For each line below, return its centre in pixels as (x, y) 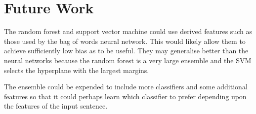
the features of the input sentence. (56, 106)
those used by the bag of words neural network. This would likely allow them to (125, 41)
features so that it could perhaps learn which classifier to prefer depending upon (125, 96)
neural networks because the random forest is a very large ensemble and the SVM (128, 60)
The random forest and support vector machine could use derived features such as (128, 31)
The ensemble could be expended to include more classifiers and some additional (126, 87)
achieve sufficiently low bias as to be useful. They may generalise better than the (126, 51)
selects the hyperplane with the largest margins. (77, 70)
